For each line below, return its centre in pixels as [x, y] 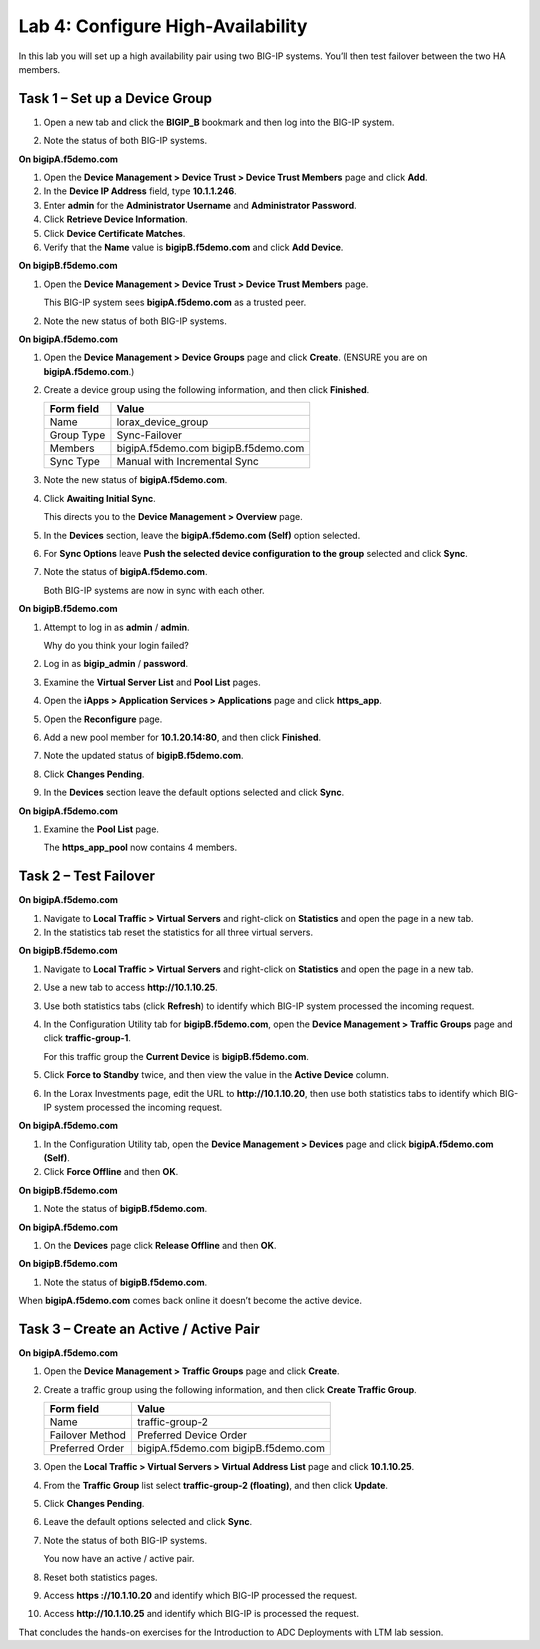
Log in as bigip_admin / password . [116, 664]
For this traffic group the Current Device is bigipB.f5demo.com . [176, 1056]
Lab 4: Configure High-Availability [163, 26]
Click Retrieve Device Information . [116, 219]
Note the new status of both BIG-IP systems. [135, 321]
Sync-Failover [149, 435]
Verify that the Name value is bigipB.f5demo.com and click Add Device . [193, 247]
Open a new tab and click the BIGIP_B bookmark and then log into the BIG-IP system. [219, 122]
